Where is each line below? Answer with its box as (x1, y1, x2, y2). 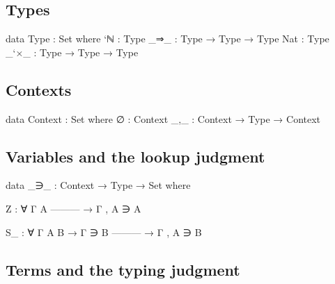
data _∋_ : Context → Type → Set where (6, 178, 191, 192)
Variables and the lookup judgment (6, 145, 265, 167)
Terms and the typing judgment (6, 258, 240, 280)
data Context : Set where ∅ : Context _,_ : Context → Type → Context (6, 111, 321, 126)
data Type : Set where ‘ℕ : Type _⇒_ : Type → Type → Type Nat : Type (6, 31, 329, 46)
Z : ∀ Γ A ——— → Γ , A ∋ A (6, 201, 141, 215)
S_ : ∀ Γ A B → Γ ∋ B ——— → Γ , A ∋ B (6, 224, 202, 239)
